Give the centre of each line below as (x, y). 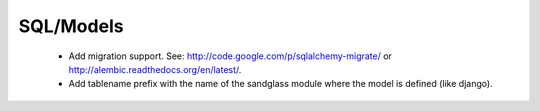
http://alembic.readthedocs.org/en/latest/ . (155, 69)
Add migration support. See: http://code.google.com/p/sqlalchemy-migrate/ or (230, 56)
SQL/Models (71, 26)
